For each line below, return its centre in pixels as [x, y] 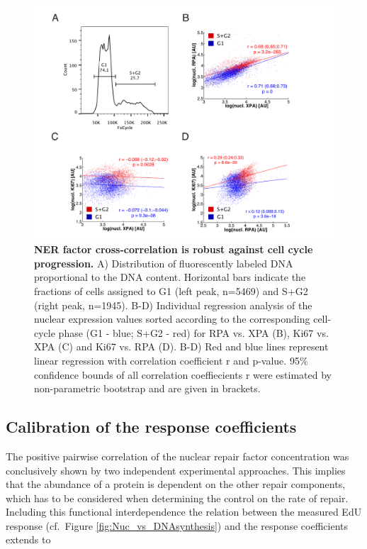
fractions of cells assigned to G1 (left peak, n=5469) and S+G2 [171, 290]
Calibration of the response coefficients [151, 427]
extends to [28, 539]
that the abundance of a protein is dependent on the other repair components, [176, 484]
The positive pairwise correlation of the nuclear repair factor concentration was [177, 456]
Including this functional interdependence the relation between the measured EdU [184, 512]
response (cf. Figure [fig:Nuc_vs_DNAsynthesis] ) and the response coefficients [177, 525]
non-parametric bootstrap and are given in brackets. [147, 388]
